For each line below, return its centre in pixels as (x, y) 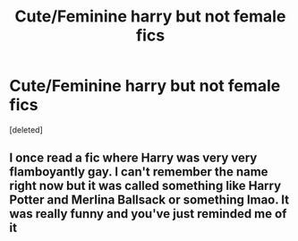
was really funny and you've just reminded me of (148, 214)
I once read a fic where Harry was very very (133, 158)
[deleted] (26, 129)
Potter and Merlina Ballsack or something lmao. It (149, 200)
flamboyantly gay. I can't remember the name (139, 172)
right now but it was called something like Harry (145, 186)
